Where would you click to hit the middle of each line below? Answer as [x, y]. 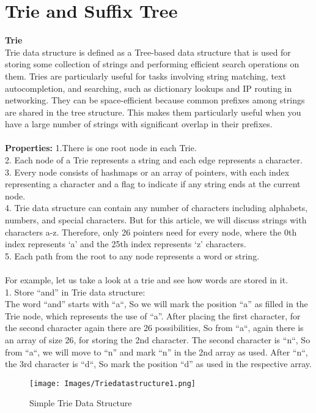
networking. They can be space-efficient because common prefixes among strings [155, 100]
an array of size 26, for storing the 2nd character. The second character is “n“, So [158, 339]
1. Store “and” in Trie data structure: [75, 292]
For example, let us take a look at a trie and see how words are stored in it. [147, 280]
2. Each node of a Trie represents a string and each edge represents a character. [154, 160]
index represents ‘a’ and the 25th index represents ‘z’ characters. [126, 244]
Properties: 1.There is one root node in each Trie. [101, 148]
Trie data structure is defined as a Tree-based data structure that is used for [148, 52]
